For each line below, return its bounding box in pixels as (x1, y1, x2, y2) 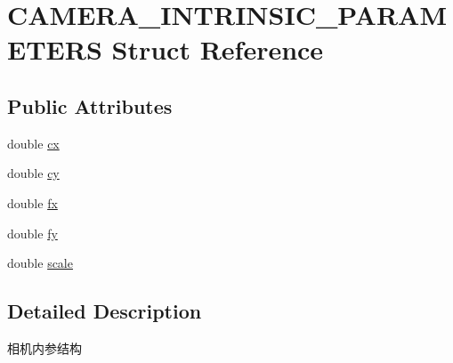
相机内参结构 (7, 338, 82, 357)
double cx (7, 133, 60, 152)
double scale (7, 254, 73, 272)
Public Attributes (7, 92, 173, 119)
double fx (7, 193, 58, 212)
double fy (7, 223, 58, 242)
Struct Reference (111, 31, 324, 68)
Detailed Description (7, 297, 202, 325)
